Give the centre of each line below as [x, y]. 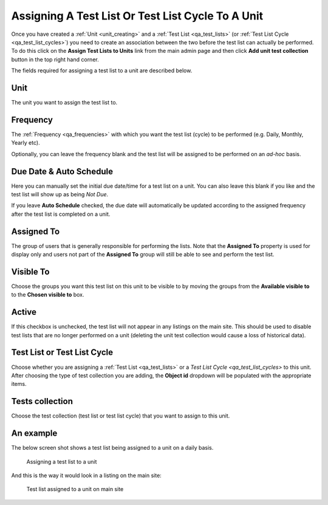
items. [19, 384]
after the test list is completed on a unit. [61, 214]
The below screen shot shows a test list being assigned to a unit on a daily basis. [112, 448]
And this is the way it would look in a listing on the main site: [87, 475]
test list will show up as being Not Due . [60, 194]
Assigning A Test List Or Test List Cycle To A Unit [137, 16]
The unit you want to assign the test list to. [64, 103]
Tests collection [42, 401]
